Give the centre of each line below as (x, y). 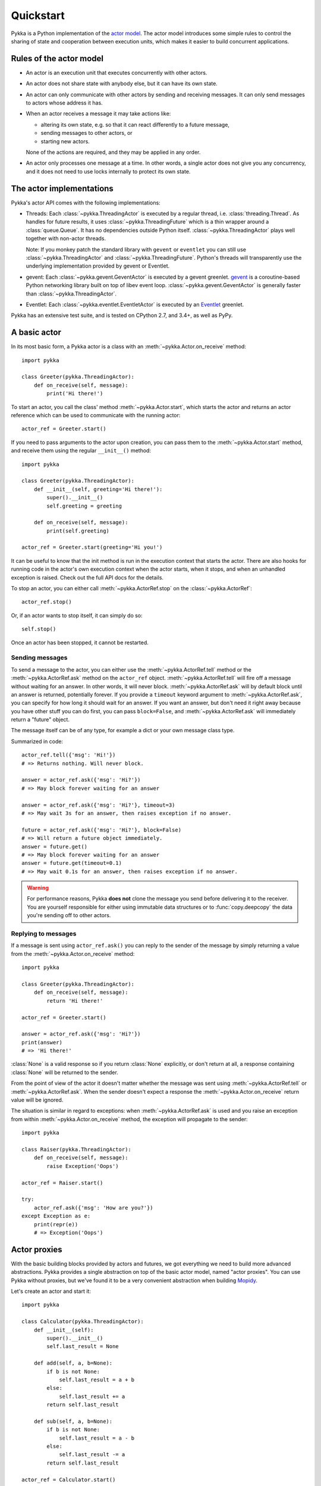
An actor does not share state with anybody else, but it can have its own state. (122, 84)
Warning (38, 888)
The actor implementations (62, 188)
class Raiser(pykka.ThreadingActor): (77, 1149)
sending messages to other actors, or (87, 133)
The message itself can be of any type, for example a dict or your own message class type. (123, 731)
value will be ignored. (37, 1100)
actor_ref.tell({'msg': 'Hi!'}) (69, 755)
